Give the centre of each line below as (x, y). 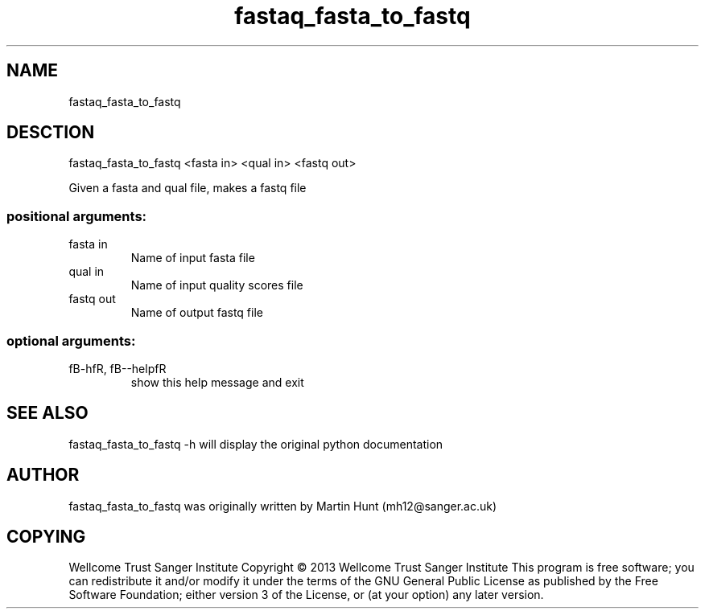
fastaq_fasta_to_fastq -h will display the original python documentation (256, 444)
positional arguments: (77, 216)
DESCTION (51, 133)
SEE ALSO (47, 413)
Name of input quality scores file (217, 285)
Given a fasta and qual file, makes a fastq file (188, 188)
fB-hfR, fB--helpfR (117, 368)
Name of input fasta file (193, 258)
